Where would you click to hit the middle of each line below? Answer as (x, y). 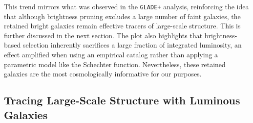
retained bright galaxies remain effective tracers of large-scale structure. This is (122, 26)
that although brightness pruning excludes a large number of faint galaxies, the (122, 16)
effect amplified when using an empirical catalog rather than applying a (111, 55)
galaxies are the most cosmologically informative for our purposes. (103, 74)
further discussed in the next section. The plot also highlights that (103, 35)
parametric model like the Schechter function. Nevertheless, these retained (115, 64)
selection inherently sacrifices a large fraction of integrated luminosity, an (132, 45)
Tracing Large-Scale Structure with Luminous (122, 100)
